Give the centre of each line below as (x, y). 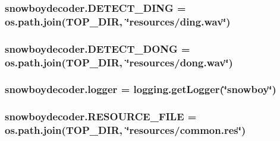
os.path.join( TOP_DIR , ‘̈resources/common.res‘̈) (125, 130)
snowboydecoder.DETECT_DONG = (97, 48)
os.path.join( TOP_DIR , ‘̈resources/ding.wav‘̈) (118, 21)
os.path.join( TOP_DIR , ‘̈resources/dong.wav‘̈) (119, 62)
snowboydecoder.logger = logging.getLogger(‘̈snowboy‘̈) (141, 89)
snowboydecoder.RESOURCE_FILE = (101, 116)
